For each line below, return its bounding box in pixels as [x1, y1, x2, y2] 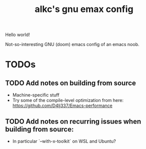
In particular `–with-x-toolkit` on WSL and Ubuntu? [12, 138, 116, 144]
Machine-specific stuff [12, 92, 59, 98]
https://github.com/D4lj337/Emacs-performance [12, 102, 112, 108]
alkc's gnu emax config [34, 3, 133, 15]
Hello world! [5, 31, 30, 38]
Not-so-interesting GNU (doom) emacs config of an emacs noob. [5, 41, 139, 47]
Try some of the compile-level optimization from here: [12, 97, 124, 103]
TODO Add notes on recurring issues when [5, 117, 141, 125]
